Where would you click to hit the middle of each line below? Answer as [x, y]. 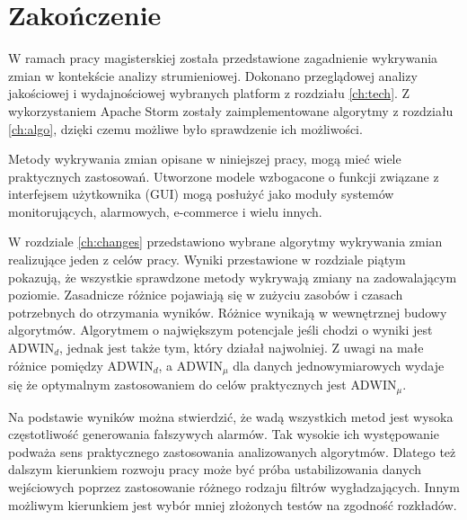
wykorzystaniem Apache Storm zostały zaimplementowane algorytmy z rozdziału [231, 110]
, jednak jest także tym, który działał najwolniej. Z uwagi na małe [242, 348]
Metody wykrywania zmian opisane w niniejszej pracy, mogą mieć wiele [205, 159]
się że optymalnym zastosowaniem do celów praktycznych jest [177, 385]
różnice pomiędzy [56, 365]
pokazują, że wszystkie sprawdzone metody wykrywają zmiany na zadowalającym [233, 277]
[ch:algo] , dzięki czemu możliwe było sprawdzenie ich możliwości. [185, 128]
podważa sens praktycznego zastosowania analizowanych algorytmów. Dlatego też [232, 451]
